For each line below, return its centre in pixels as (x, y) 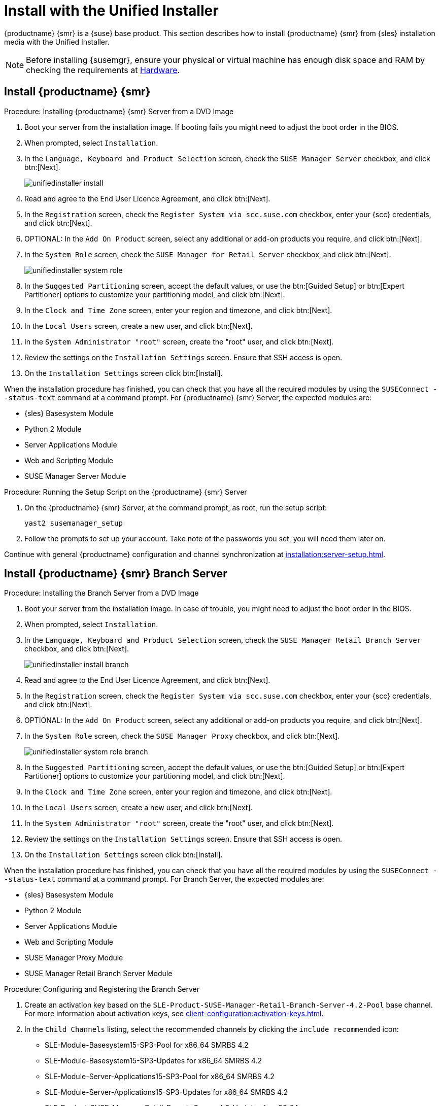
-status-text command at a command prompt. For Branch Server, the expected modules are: (164, 879)
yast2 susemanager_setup (74, 523)
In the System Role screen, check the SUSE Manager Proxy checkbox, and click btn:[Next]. (182, 736)
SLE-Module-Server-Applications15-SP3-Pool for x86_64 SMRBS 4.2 (160, 1077)
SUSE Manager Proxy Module (74, 958)
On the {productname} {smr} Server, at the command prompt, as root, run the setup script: (176, 507)
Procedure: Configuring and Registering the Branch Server (102, 989)
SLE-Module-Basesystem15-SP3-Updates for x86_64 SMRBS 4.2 (153, 1061)
